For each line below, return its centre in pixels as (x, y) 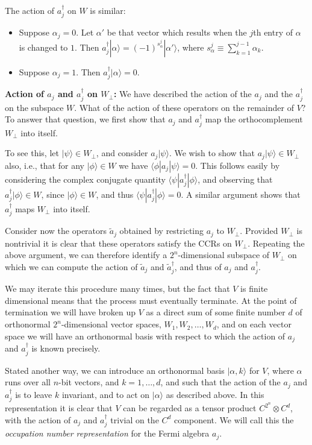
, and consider (122, 153)
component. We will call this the (234, 419)
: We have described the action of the (183, 94)
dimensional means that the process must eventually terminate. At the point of (151, 300)
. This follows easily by (238, 165)
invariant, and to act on (106, 394)
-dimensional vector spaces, (111, 324)
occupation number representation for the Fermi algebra (107, 433)
